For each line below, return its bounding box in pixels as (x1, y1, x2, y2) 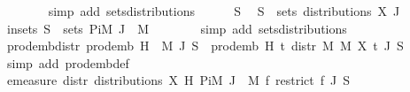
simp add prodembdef (6, 53, 129, 72)
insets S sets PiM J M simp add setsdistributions (6, 19, 347, 37)
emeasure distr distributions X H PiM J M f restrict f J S (6, 71, 351, 89)
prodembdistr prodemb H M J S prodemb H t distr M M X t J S (6, 36, 404, 55)
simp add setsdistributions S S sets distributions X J (48, 2, 400, 19)
